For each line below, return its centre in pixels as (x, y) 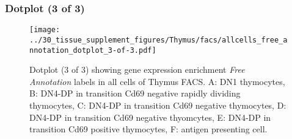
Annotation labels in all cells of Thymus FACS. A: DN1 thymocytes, (157, 81)
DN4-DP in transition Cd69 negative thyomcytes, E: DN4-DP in (150, 117)
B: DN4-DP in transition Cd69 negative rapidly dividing (135, 93)
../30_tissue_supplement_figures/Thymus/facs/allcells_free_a (159, 40)
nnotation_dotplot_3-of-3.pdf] (93, 50)
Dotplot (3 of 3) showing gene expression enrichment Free (137, 69)
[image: (45, 30)
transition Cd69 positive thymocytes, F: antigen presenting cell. (148, 129)
